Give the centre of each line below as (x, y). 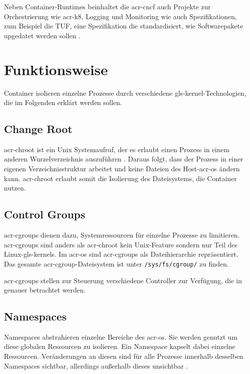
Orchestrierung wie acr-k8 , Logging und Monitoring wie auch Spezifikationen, (120, 16)
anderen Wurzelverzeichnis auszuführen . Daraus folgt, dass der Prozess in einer (124, 159)
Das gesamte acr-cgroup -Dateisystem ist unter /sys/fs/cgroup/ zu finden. (116, 263)
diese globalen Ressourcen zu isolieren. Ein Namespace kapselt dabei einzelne (120, 346)
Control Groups (45, 214)
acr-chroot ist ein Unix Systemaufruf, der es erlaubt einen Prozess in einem (117, 149)
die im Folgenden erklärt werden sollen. (63, 102)
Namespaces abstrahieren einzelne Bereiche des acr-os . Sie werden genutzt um (121, 336)
